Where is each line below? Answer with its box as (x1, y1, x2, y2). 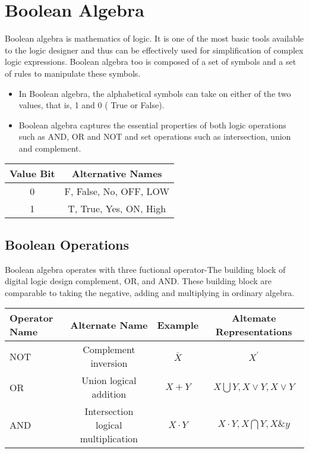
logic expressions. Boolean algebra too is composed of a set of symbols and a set (5, 55, 297, 68)
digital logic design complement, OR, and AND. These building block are (5, 275, 272, 287)
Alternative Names (71, 166, 162, 181)
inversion (90, 356, 128, 370)
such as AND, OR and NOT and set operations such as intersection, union (18, 130, 291, 143)
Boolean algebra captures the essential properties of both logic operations (18, 118, 286, 131)
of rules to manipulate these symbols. (5, 67, 141, 79)
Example (157, 317, 199, 332)
